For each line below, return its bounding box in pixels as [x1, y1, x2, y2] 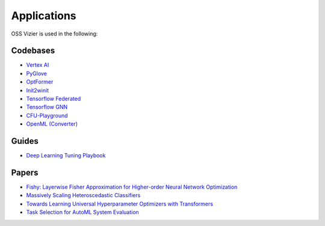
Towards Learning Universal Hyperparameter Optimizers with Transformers [26, 200, 214, 207]
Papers [11, 167, 39, 177]
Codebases [11, 46, 55, 56]
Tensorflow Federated [26, 95, 81, 102]
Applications [11, 9, 76, 22]
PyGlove [26, 70, 48, 77]
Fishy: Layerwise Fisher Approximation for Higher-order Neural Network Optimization [26, 183, 238, 191]
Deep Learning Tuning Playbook [26, 152, 106, 159]
